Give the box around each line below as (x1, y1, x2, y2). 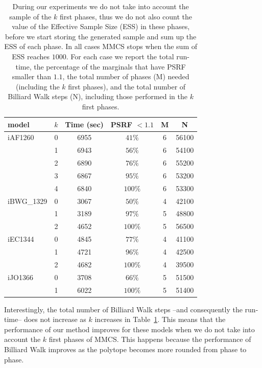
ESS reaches (12, 51, 50, 61)
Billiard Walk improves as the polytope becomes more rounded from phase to (4, 343, 247, 354)
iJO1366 (8, 271, 33, 282)
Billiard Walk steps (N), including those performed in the (8, 91, 187, 102)
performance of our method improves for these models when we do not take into (4, 324, 255, 334)
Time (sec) (65, 119, 104, 129)
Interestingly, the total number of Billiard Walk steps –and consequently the (4, 304, 243, 314)
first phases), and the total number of (68, 81, 186, 91)
